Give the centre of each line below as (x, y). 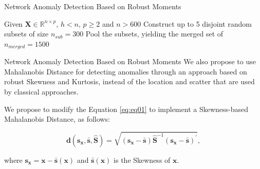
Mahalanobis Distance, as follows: (57, 119)
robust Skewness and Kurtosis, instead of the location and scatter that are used (129, 81)
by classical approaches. (41, 92)
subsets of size (26, 34)
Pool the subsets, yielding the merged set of (154, 34)
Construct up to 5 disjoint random (197, 23)
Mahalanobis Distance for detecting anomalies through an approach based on (126, 71)
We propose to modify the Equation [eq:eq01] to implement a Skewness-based (126, 109)
